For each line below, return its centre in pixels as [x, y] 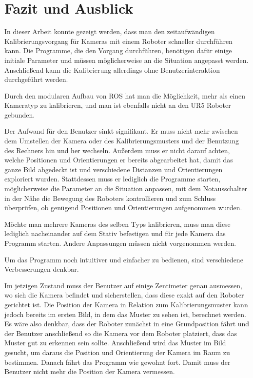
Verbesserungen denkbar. [42, 269]
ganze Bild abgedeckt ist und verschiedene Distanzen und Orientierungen [114, 169]
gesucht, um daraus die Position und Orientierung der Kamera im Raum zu [117, 352]
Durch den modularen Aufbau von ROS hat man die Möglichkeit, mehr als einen [125, 95]
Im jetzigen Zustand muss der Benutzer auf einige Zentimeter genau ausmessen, [123, 285]
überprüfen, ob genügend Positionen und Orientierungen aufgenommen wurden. [123, 208]
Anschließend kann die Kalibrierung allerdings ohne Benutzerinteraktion [112, 70]
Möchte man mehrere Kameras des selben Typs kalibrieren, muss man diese [117, 224]
